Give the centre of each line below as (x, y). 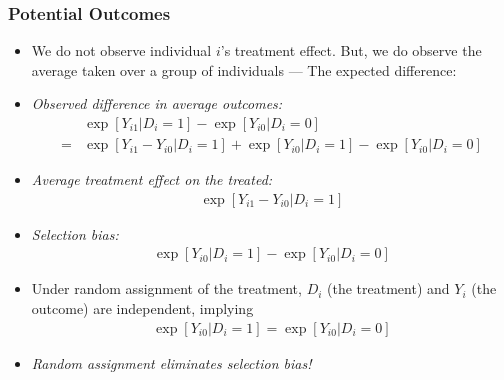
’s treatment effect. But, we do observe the (351, 50)
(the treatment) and (388, 288)
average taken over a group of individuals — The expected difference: (244, 69)
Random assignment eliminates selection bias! (171, 362)
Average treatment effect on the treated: (152, 179)
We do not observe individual (121, 50)
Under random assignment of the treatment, (166, 288)
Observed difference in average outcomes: (157, 103)
